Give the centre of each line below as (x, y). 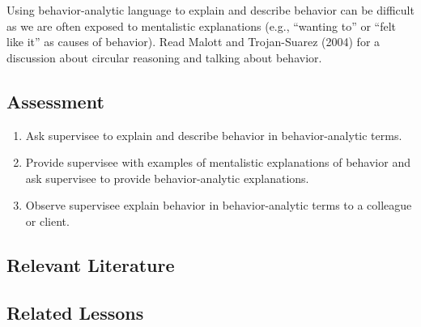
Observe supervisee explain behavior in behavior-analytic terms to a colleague (219, 205)
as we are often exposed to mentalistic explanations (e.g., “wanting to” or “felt (202, 25)
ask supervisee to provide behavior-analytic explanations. (167, 178)
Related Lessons (75, 312)
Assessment (55, 101)
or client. (47, 221)
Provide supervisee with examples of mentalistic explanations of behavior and (218, 162)
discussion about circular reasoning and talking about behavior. (164, 57)
